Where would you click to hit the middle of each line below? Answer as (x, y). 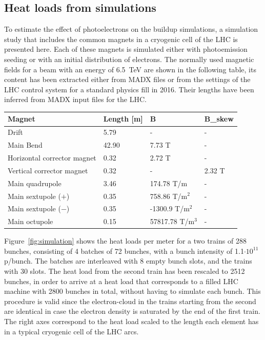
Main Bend (25, 145)
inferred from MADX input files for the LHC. (75, 99)
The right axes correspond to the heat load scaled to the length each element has (131, 321)
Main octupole (30, 221)
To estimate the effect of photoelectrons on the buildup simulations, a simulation (131, 29)
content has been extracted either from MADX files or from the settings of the (127, 79)
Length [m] (123, 119)
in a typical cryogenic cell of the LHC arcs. (72, 331)
